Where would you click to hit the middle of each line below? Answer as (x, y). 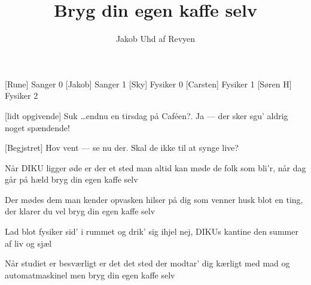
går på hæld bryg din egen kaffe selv (71, 179)
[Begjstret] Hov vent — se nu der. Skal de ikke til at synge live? (122, 148)
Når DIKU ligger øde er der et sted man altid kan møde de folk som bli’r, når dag (155, 167)
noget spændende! (37, 127)
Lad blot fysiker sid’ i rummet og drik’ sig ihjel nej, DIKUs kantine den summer (152, 231)
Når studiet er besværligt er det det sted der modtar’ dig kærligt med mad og (147, 263)
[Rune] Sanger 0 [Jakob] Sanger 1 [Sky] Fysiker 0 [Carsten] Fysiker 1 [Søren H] (148, 84)
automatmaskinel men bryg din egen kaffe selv (90, 275)
